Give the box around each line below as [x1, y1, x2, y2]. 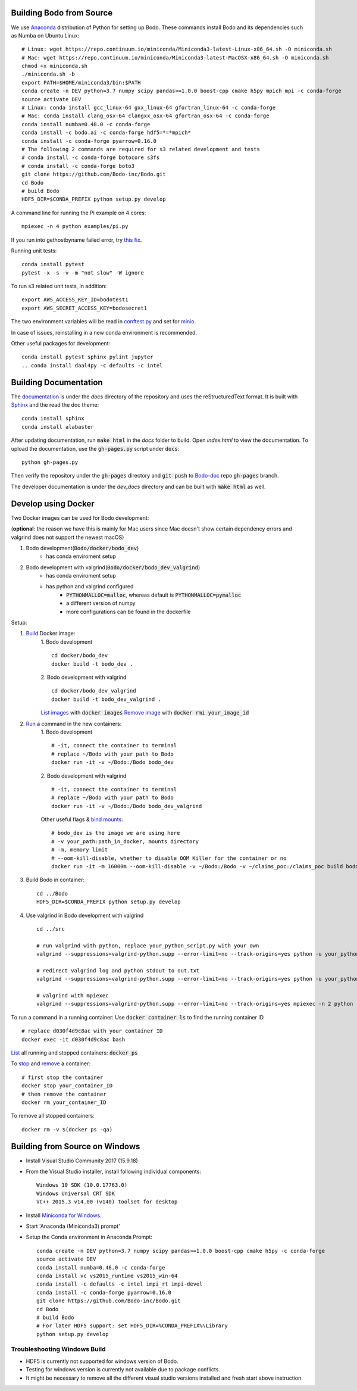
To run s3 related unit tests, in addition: [11, 283, 107, 290]
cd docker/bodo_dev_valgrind [51, 688, 136, 694]
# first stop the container [21, 1074, 104, 1081]
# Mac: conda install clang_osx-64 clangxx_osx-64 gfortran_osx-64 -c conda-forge [21, 113, 270, 119]
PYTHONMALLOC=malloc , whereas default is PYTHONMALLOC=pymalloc [66, 591, 242, 598]
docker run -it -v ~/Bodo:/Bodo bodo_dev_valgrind [51, 803, 202, 809]
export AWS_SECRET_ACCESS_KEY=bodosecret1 [21, 304, 148, 311]
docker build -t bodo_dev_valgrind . [51, 695, 162, 703]
